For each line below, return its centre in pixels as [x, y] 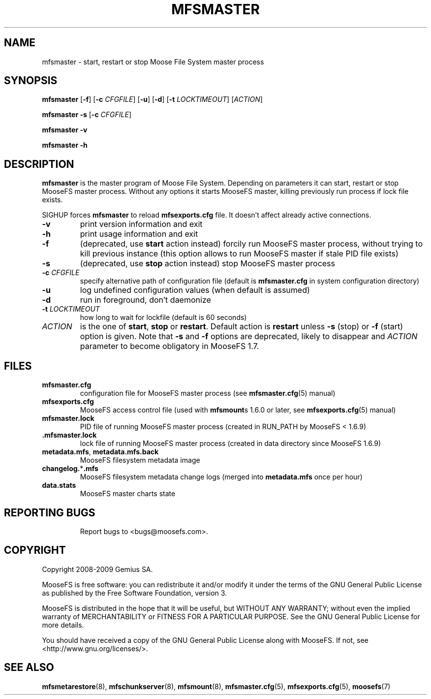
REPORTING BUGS [50, 512]
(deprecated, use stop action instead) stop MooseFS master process [207, 264]
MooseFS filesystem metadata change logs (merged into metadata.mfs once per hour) [221, 477]
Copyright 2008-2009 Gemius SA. [97, 569]
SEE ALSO [29, 667]
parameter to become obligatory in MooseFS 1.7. [169, 346]
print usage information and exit [139, 234]
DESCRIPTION [39, 164]
